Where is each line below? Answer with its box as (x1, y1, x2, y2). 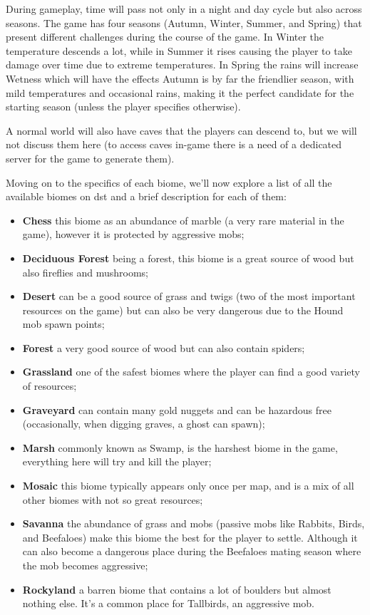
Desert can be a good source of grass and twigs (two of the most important (22, 289, 356, 304)
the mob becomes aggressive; (22, 558, 148, 572)
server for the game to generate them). (6, 150, 175, 165)
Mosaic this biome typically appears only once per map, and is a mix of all (22, 478, 354, 493)
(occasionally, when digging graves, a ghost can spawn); (22, 416, 265, 431)
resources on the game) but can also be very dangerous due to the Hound (22, 302, 344, 317)
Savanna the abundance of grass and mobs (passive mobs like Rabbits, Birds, (22, 516, 365, 531)
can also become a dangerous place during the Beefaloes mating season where (22, 544, 361, 559)
